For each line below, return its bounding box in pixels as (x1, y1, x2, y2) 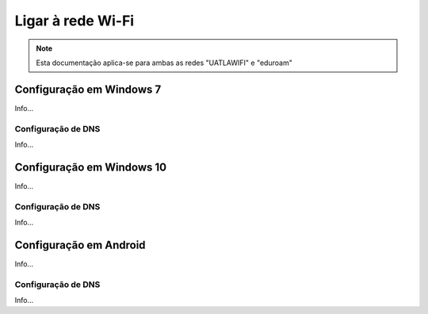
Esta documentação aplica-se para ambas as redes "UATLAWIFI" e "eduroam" (36, 58, 292, 67)
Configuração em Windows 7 (14, 82, 162, 96)
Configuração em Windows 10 (14, 160, 166, 174)
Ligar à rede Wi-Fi (14, 12, 135, 29)
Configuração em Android (14, 238, 146, 251)
